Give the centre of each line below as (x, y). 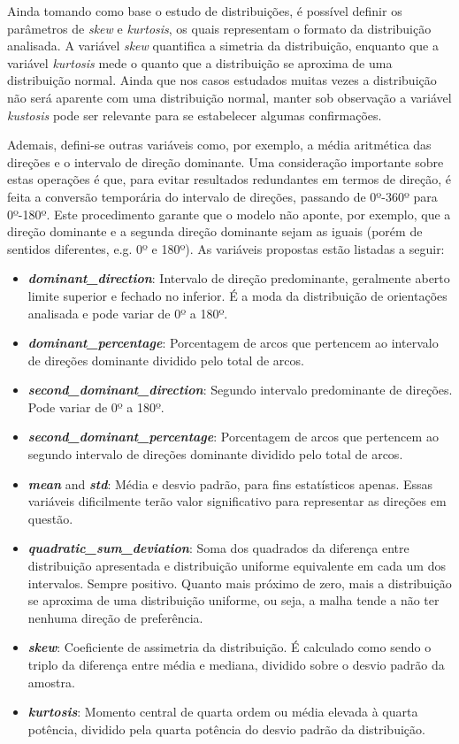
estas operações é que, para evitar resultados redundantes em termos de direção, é (229, 179)
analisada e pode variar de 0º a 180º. (128, 313)
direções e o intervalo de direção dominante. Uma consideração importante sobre (226, 161)
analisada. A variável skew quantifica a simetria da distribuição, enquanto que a (223, 46)
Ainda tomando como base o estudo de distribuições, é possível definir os (205, 11)
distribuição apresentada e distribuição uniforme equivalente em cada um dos (237, 566)
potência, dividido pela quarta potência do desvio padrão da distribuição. (226, 729)
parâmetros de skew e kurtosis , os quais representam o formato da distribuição (219, 28)
